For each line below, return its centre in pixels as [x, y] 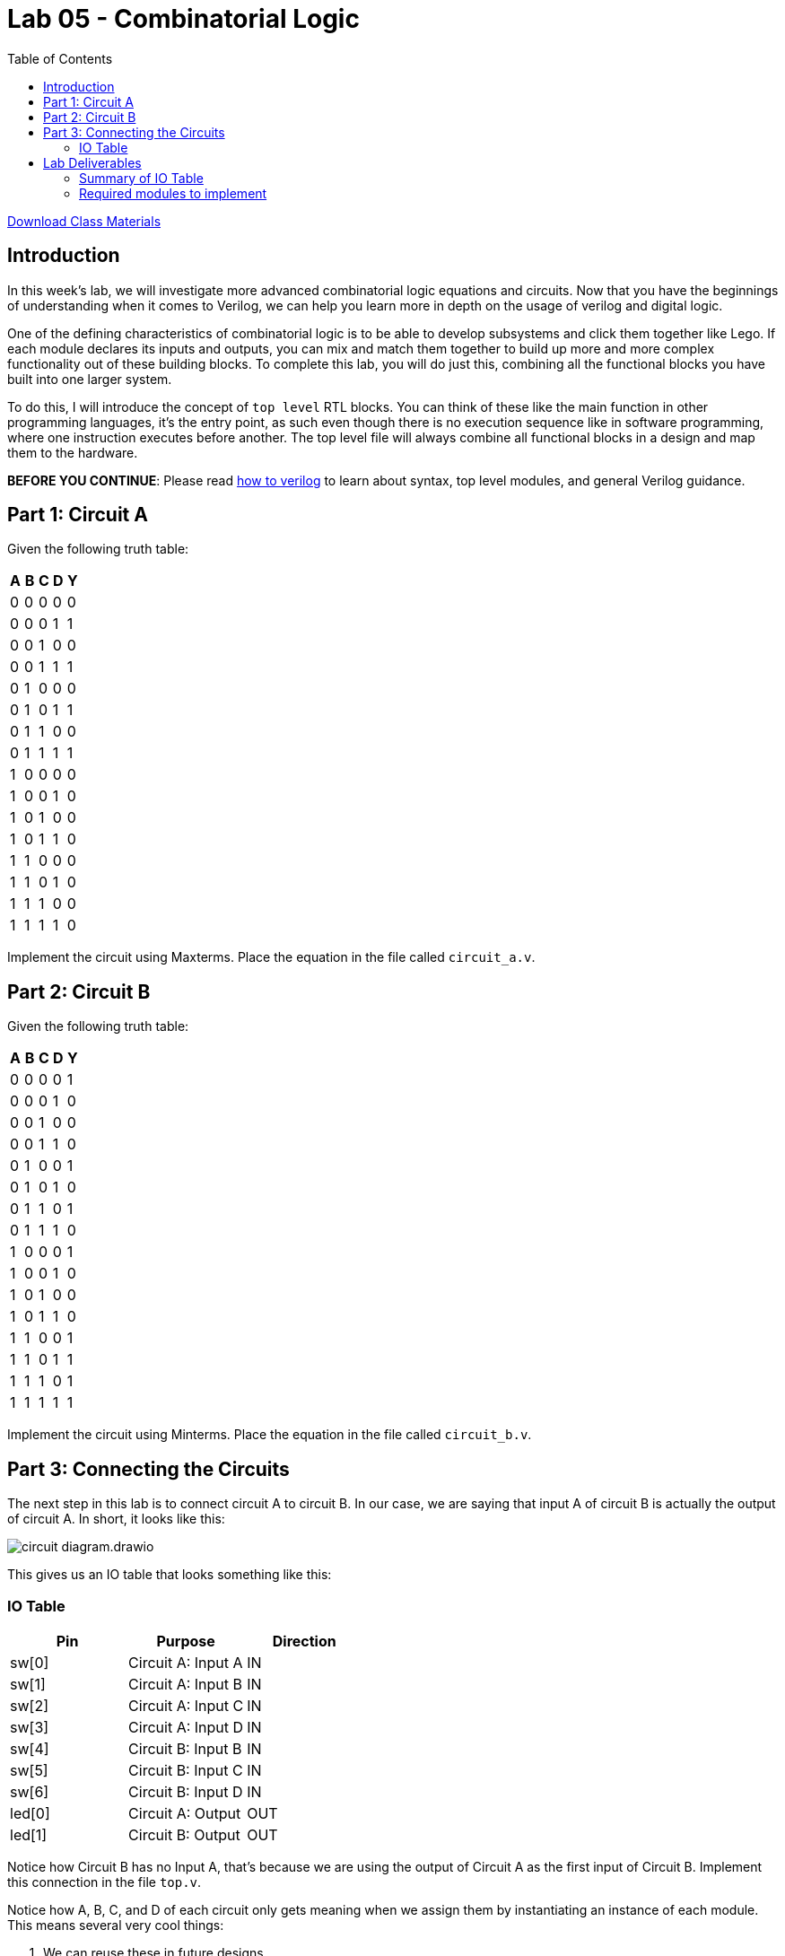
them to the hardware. [73, 452]
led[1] [29, 1834]
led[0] [30, 1813]
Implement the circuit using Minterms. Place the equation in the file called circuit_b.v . [270, 1435]
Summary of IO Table [141, 178]
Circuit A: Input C [186, 1705]
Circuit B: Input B [185, 1748]
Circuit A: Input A [186, 1662]
